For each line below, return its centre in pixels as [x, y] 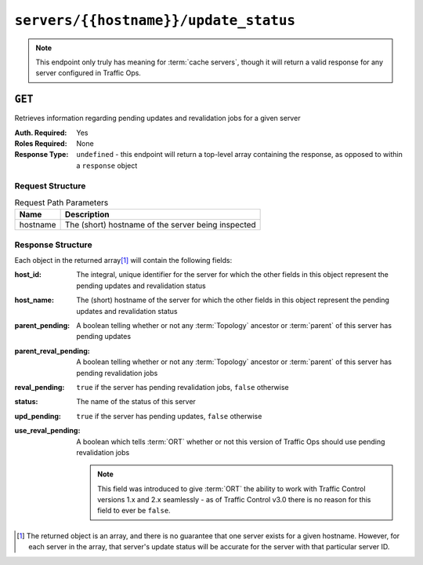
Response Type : [42, 155]
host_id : [28, 275]
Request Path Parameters [61, 202]
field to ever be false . [134, 511]
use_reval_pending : [47, 431]
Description [87, 214]
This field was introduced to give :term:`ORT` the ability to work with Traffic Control [231, 488]
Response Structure [54, 245]
